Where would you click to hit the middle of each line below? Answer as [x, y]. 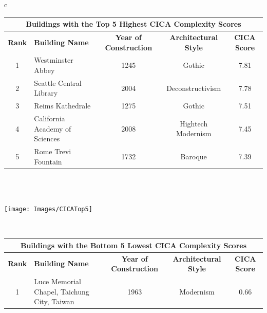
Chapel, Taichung [62, 291]
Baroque [194, 156]
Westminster [54, 60]
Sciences [47, 139]
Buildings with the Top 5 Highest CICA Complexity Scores [133, 24]
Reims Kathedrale [62, 106]
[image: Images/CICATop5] [48, 209]
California [50, 118]
